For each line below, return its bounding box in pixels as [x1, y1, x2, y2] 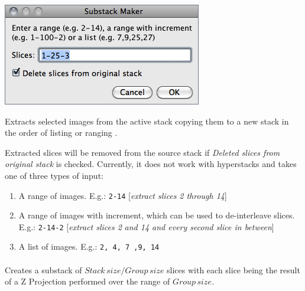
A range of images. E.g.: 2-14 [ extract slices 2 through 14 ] [18, 189, 227, 201]
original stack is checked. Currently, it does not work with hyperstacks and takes [5, 158, 297, 170]
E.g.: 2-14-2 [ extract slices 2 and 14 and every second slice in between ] [18, 220, 274, 233]
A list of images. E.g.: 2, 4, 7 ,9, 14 [18, 240, 160, 253]
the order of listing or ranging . [5, 126, 118, 139]
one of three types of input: [5, 169, 103, 181]
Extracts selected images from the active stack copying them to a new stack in [5, 115, 289, 127]
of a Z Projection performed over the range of [5, 275, 170, 287]
